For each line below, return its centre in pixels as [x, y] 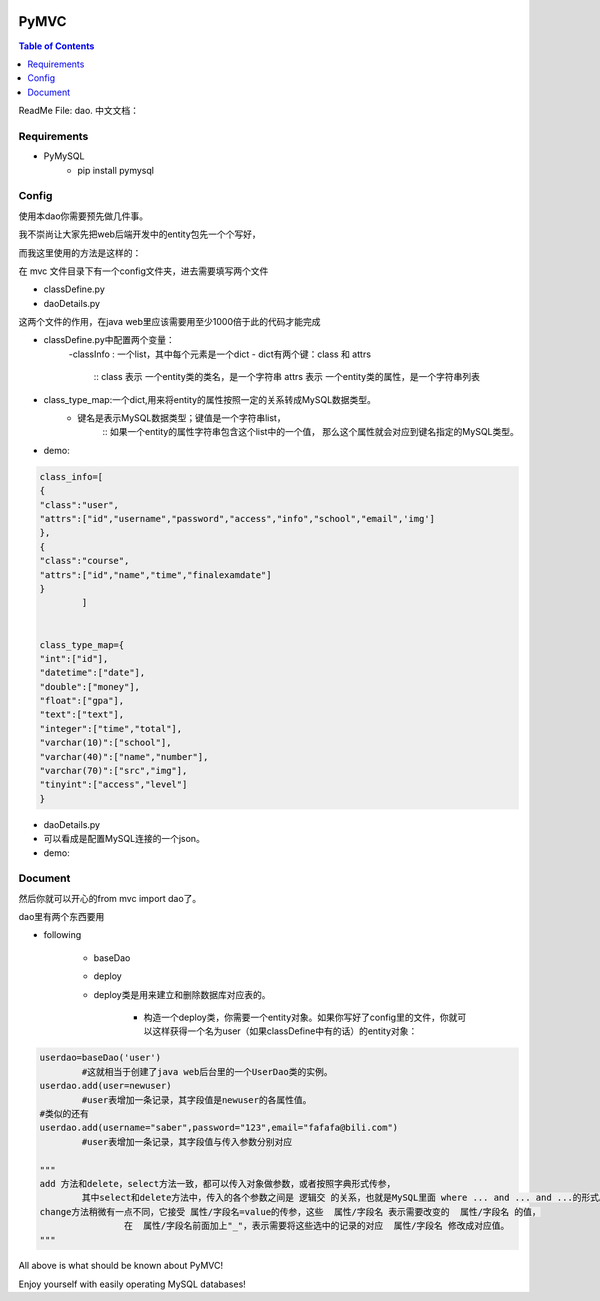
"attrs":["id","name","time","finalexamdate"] [155, 574]
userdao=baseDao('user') [100, 1058]
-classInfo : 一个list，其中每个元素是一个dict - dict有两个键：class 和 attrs [220, 354]
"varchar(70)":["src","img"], [113, 771]
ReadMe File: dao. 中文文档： [79, 111]
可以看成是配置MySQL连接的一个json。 [124, 839]
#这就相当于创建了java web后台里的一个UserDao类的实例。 [207, 1071]
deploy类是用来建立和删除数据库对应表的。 [182, 994]
